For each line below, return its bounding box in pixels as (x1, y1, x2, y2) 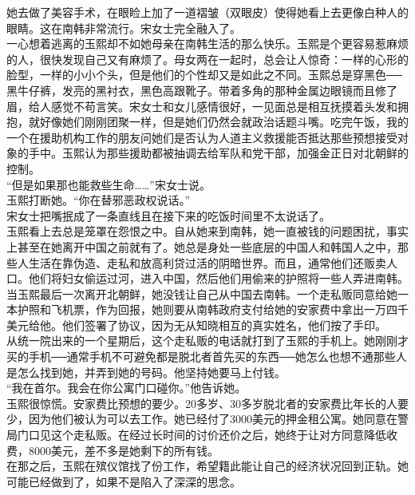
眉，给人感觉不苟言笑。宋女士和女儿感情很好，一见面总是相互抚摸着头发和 (6, 97, 397, 114)
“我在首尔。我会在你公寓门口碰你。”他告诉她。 (6, 379, 247, 396)
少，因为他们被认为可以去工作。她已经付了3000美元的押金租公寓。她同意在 (6, 410, 397, 427)
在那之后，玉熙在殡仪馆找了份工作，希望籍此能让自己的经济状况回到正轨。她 (6, 457, 409, 474)
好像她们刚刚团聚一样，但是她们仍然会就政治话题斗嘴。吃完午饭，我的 (39, 113, 409, 130)
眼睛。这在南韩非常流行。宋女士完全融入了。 (6, 19, 241, 36)
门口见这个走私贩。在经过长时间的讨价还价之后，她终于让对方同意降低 (17, 426, 386, 443)
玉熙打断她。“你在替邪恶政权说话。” (6, 192, 191, 208)
